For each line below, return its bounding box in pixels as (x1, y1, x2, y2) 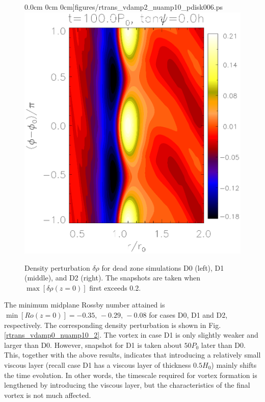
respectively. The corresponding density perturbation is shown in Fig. (4, 319, 221, 330)
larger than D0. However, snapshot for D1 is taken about (4, 339, 182, 350)
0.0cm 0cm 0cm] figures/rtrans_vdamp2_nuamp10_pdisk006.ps (24, 2, 223, 12)
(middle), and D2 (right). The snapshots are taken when (24, 272, 201, 283)
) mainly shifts (211, 359, 257, 370)
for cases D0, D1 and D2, (149, 310, 228, 320)
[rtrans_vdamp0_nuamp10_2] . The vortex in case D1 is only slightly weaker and (4, 329, 258, 340)
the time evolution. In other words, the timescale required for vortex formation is (4, 369, 257, 380)
